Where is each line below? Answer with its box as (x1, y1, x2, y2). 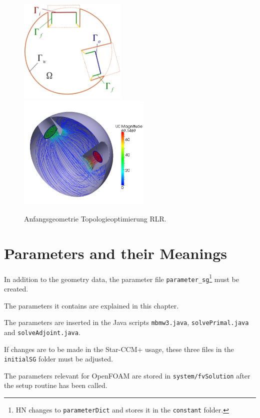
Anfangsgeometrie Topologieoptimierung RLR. (24, 213, 166, 224)
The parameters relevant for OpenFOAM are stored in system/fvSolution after (4, 370, 250, 380)
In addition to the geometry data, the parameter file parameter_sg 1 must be (4, 272, 239, 284)
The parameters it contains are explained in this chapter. (4, 300, 179, 310)
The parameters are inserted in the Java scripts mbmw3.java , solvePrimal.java (4, 317, 249, 327)
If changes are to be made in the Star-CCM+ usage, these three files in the (4, 343, 234, 354)
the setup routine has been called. (4, 380, 107, 390)
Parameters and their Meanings (4, 242, 227, 263)
